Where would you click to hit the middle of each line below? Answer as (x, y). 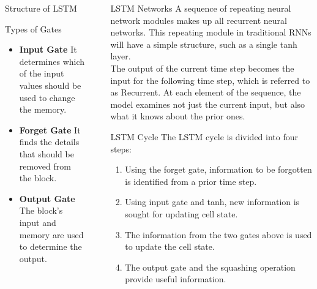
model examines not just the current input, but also (208, 104)
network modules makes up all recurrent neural (199, 20)
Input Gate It (48, 49)
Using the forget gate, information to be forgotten (218, 169)
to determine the (50, 246)
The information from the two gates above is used (218, 234)
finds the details (49, 142)
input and (38, 222)
